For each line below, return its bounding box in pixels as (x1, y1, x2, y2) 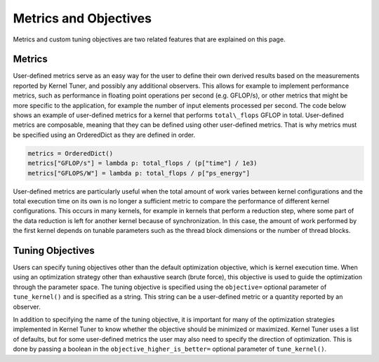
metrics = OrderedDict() (27, 149, 114, 157)
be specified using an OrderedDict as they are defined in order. (13, 130, 196, 139)
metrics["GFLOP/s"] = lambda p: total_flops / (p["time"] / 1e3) (27, 159, 258, 168)
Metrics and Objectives (13, 11, 152, 26)
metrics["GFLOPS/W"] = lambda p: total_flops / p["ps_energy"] (27, 169, 251, 177)
